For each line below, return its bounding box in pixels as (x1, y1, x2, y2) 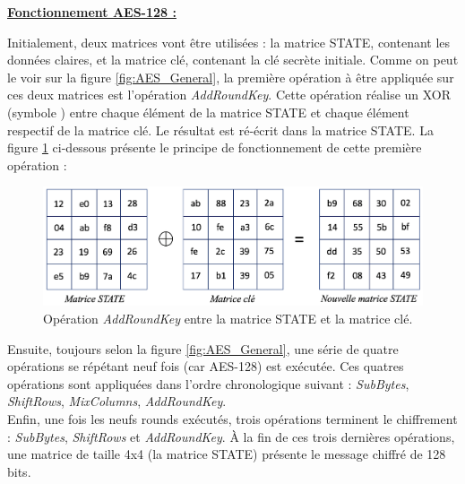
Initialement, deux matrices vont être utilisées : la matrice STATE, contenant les (7, 32, 451, 51)
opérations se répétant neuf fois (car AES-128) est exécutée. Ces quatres (7, 357, 404, 376)
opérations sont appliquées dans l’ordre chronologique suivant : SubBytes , (7, 374, 409, 393)
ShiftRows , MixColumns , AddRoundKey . (7, 392, 227, 411)
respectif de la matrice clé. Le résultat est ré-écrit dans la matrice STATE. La (7, 120, 434, 139)
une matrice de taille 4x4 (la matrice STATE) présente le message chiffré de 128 (7, 445, 446, 463)
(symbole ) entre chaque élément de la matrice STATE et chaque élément (7, 102, 409, 121)
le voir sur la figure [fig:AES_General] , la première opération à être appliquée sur (7, 67, 454, 86)
